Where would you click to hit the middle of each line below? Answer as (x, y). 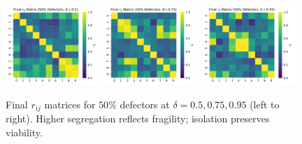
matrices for (70, 104)
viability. (24, 132)
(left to (265, 104)
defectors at (145, 104)
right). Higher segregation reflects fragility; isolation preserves (138, 118)
